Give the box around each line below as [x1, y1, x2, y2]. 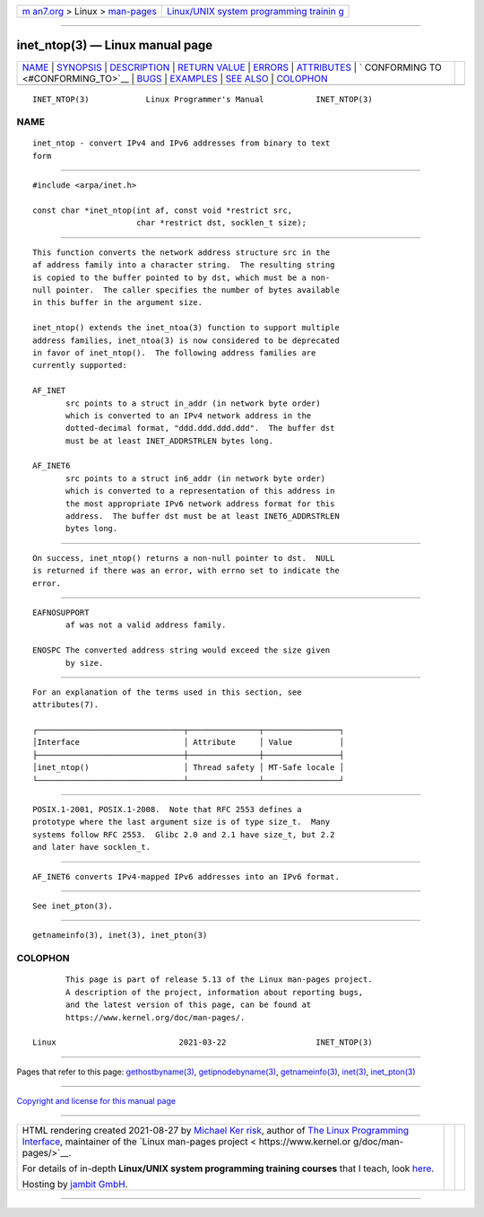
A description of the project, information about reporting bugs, [65, 987, 364, 997]
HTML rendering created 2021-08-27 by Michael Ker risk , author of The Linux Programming [22, 1125, 410, 1137]
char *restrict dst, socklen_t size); [135, 218, 307, 228]
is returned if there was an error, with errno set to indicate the [32, 565, 340, 576]
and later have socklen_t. [32, 842, 151, 853]
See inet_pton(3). [32, 901, 114, 911]
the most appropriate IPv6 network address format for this [65, 498, 335, 509]
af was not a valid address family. [65, 620, 227, 630]
